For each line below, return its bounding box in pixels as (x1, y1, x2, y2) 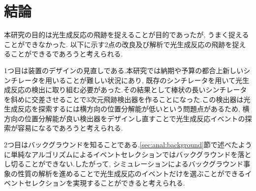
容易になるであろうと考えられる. (17, 123, 123, 133)
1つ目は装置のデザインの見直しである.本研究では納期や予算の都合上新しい (4, 65, 244, 75)
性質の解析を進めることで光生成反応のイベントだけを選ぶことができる (17, 168, 245, 178)
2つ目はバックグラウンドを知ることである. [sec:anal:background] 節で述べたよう (4, 139, 252, 150)
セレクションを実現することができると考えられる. (24, 178, 185, 188)
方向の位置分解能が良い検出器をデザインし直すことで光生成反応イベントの (4, 113, 245, 123)
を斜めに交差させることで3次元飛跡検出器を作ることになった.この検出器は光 (4, 94, 251, 104)
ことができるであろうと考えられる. (10, 49, 123, 59)
